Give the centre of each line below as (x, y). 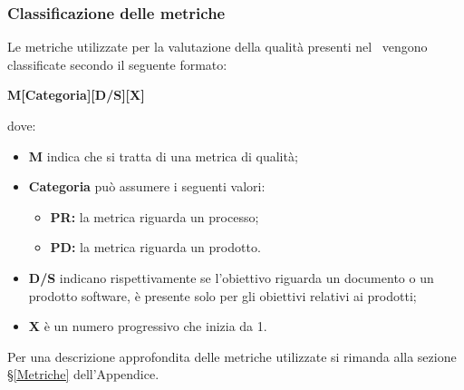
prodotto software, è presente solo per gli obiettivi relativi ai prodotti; (222, 295)
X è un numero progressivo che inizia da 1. (148, 326)
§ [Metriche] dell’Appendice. (83, 374)
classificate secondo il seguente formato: (117, 64)
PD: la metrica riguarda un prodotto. (155, 247)
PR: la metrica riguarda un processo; (155, 216)
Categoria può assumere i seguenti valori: (147, 186)
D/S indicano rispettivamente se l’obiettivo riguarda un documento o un (231, 277)
